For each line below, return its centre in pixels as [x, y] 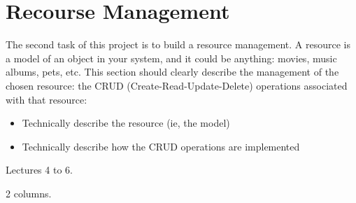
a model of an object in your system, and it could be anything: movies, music [171, 58]
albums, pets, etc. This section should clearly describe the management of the [172, 72]
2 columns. [29, 193]
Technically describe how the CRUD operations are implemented [161, 146]
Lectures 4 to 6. [39, 170]
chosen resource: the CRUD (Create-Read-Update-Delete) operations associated [177, 85]
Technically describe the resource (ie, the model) [126, 123]
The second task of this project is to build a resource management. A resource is [178, 44]
